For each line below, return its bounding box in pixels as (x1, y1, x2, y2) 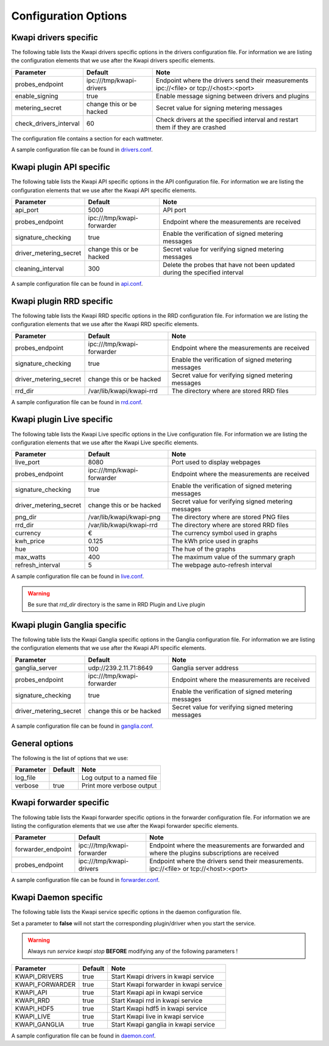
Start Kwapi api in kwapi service (111, 988, 203, 997)
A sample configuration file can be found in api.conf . (11, 280, 143, 287)
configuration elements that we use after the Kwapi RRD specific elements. (11, 321, 199, 328)
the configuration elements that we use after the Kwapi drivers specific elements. (11, 57, 216, 64)
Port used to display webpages (171, 458, 261, 466)
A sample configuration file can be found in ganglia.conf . (11, 722, 154, 730)
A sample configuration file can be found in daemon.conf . (11, 1032, 156, 1039)
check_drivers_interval (15, 119, 80, 127)
